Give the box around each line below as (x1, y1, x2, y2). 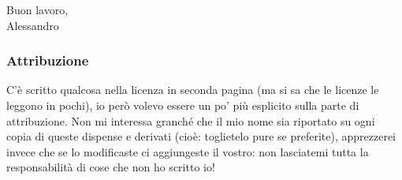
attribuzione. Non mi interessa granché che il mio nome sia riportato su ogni (6, 112, 375, 129)
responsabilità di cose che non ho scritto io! (6, 159, 215, 175)
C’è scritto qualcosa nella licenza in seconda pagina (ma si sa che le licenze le (6, 81, 379, 98)
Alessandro (6, 17, 59, 33)
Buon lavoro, (6, 2, 69, 17)
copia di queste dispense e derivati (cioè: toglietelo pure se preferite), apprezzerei (6, 128, 396, 144)
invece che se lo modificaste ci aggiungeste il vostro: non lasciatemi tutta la (6, 143, 369, 159)
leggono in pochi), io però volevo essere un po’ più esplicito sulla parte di (6, 97, 359, 113)
